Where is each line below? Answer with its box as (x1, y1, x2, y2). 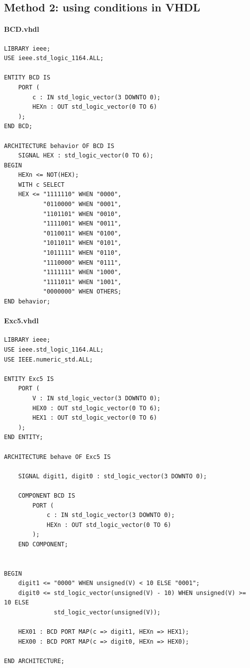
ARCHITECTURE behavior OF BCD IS (4, 142, 114, 149)
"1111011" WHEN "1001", (43, 278, 122, 286)
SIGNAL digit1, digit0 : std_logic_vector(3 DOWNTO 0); (18, 472, 207, 480)
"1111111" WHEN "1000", (43, 269, 122, 276)
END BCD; (4, 123, 33, 130)
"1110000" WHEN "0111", (43, 259, 122, 266)
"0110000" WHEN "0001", (43, 201, 122, 208)
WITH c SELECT (18, 181, 65, 188)
